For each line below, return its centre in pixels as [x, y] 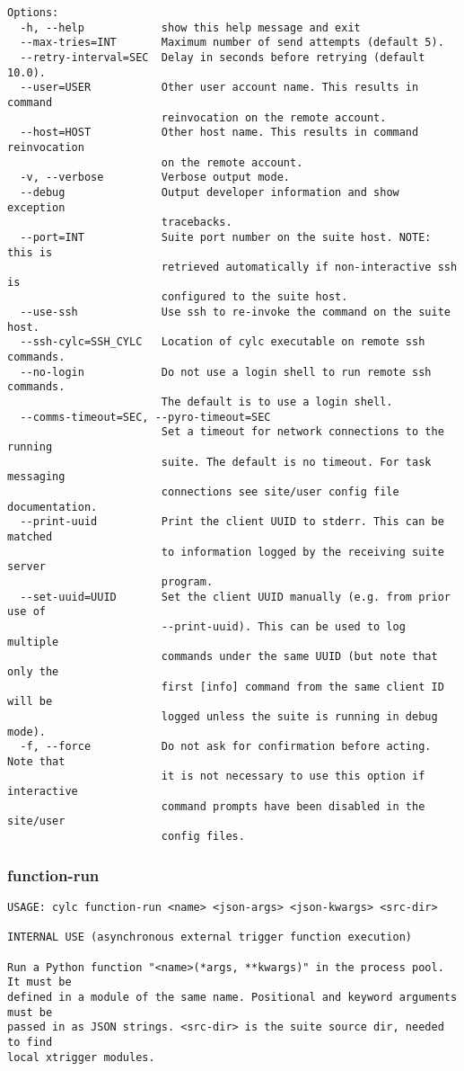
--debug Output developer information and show [210, 192]
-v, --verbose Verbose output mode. [155, 178]
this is [30, 252]
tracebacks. [197, 223]
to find [30, 1042]
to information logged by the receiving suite [302, 552]
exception [36, 207]
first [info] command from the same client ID [302, 687]
